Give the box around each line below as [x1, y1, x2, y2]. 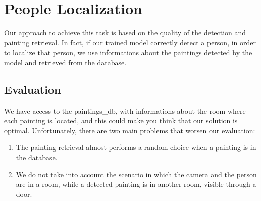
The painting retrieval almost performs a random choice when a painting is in [16, 142, 256, 153]
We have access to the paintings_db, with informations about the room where [4, 105, 246, 116]
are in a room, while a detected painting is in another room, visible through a [16, 179, 256, 189]
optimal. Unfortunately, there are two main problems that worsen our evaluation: [4, 125, 255, 135]
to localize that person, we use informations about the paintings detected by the [4, 47, 252, 58]
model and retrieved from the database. [4, 57, 127, 67]
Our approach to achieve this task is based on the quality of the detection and [4, 27, 246, 38]
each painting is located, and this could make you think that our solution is [4, 115, 238, 126]
